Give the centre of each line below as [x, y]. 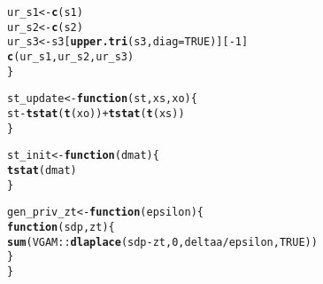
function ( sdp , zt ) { [61, 227]
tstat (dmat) [42, 170]
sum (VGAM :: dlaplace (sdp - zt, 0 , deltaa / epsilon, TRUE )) [162, 242]
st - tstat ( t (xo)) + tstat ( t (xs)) [96, 113]
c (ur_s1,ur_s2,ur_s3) [71, 56]
